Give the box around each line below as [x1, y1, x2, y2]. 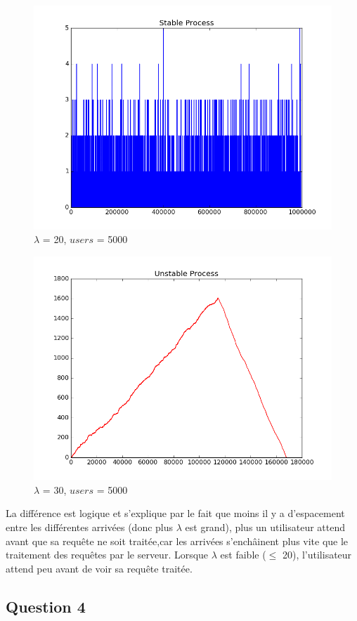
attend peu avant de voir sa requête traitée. [6, 561, 193, 575]
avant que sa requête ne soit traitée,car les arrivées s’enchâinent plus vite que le [6, 533, 349, 548]
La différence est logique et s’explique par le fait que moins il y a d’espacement [6, 506, 345, 521]
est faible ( [220, 547, 266, 562]
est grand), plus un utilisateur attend [185, 520, 345, 534]
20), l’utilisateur [282, 547, 352, 562]
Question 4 [6, 595, 86, 617]
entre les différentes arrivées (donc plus [6, 520, 174, 534]
